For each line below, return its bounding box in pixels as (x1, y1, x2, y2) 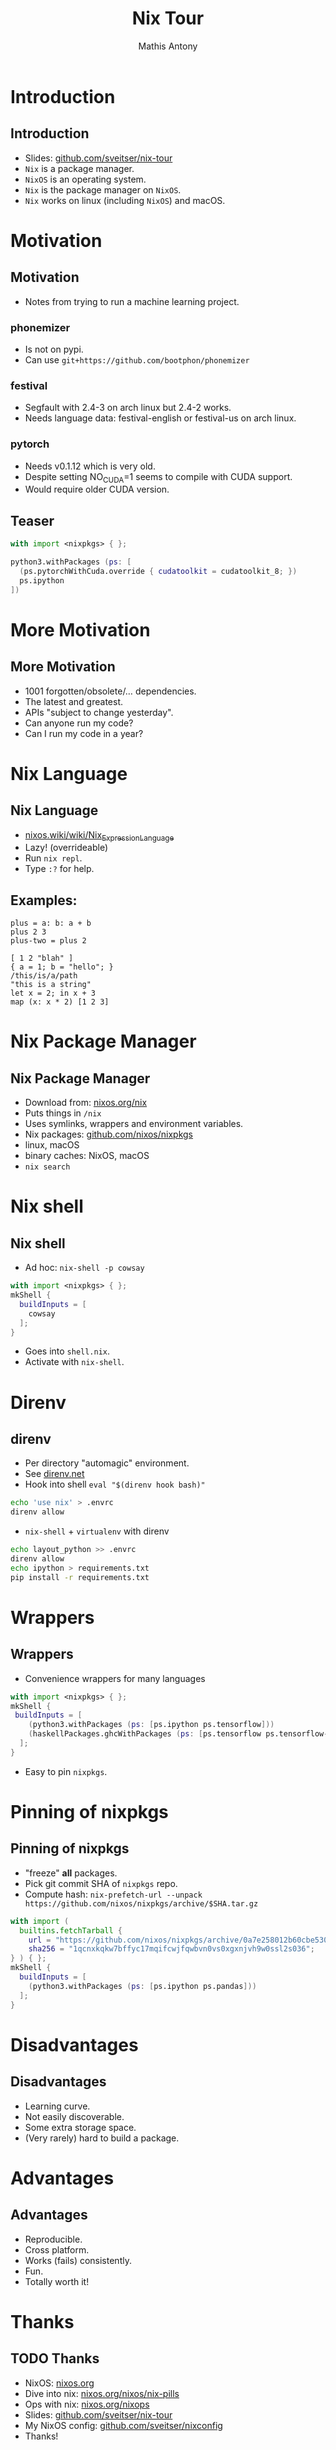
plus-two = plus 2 (10, 936, 87, 946)
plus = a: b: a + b (10, 918, 92, 929)
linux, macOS (24, 1139, 80, 1151)
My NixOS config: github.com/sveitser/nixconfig (24, 2419, 223, 2431)
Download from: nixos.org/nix (24, 1097, 148, 1109)
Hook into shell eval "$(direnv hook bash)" (24, 1478, 206, 1491)
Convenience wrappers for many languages (24, 1672, 206, 1684)
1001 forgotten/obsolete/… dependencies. (24, 685, 197, 697)
